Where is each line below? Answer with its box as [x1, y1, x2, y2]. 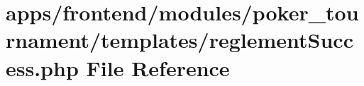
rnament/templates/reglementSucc [6, 25, 353, 54]
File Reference [86, 53, 230, 82]
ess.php [6, 53, 79, 82]
